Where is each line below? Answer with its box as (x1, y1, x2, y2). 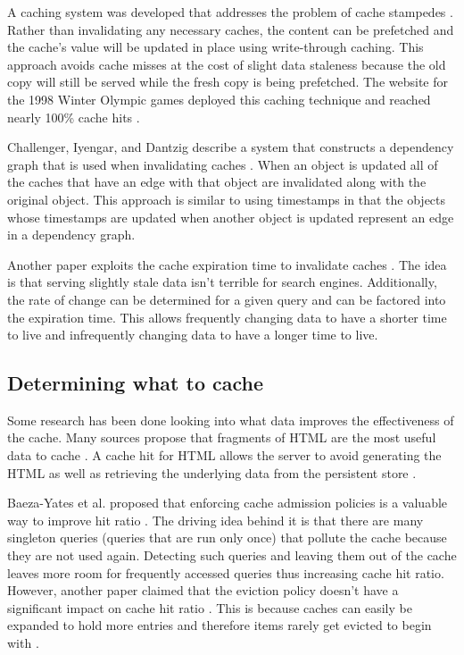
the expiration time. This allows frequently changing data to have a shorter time (7, 307, 447, 326)
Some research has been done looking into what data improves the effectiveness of (7, 410, 454, 429)
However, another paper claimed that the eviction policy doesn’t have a (7, 581, 399, 600)
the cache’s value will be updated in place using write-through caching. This (7, 38, 424, 56)
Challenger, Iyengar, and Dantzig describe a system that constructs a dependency (7, 138, 454, 156)
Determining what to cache (7, 369, 264, 397)
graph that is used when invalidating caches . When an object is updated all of (7, 155, 438, 173)
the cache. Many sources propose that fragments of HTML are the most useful (7, 428, 436, 447)
